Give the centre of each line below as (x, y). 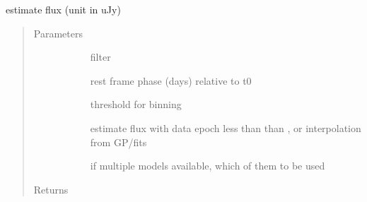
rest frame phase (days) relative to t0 (171, 80)
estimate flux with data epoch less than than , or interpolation (226, 127)
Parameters (58, 33)
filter (100, 57)
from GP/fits (118, 142)
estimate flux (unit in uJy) (63, 9)
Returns (51, 189)
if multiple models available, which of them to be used (208, 166)
